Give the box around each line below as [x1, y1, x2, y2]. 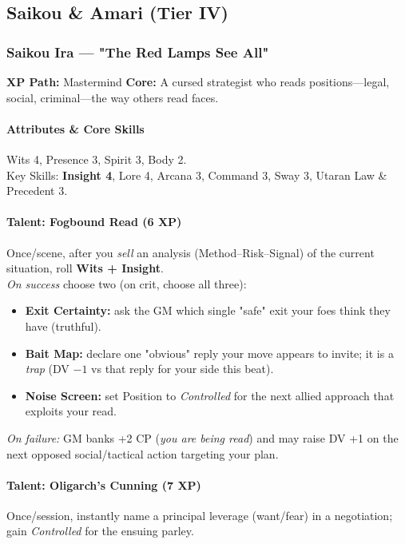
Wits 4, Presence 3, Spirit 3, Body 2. [6, 150, 187, 167]
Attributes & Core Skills [6, 120, 145, 137]
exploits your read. [25, 403, 117, 419]
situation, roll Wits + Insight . [6, 260, 164, 276]
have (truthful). [25, 317, 101, 334]
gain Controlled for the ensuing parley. [6, 522, 194, 539]
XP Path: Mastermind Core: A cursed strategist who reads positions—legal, [6, 73, 390, 89]
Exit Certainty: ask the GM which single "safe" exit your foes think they [25, 302, 391, 319]
